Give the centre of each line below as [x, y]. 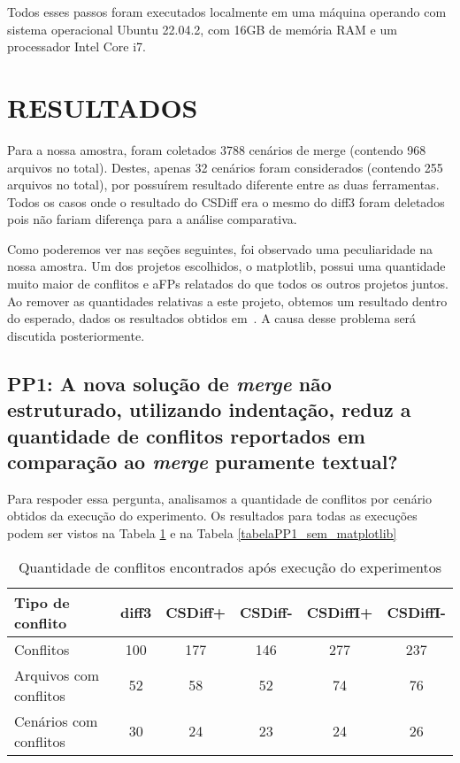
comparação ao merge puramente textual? [203, 461]
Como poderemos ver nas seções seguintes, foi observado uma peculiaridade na [220, 248]
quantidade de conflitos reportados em [186, 435]
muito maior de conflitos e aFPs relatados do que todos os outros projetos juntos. [228, 284]
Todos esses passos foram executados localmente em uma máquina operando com [227, 12]
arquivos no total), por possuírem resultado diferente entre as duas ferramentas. [223, 185]
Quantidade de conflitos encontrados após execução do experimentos [230, 566]
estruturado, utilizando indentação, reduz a [209, 409]
